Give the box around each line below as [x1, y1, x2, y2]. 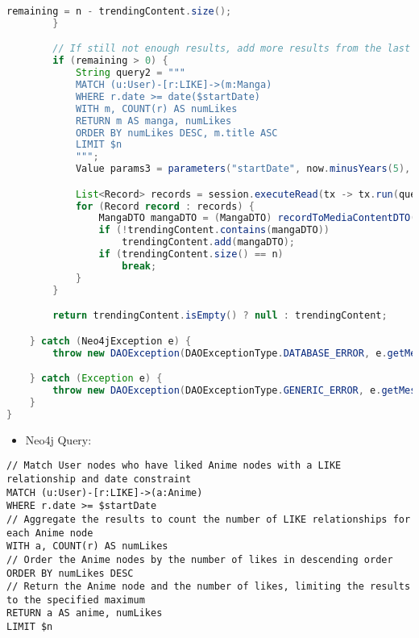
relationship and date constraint [6, 473, 192, 485]
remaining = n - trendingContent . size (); [6, 6, 232, 17]
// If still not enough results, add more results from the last [52, 43, 411, 55]
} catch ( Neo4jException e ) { [29, 335, 192, 347]
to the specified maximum [6, 594, 145, 606]
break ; [122, 260, 157, 272]
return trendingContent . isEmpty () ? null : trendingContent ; [52, 310, 388, 322]
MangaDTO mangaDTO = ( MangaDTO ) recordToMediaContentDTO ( [98, 212, 417, 224]
